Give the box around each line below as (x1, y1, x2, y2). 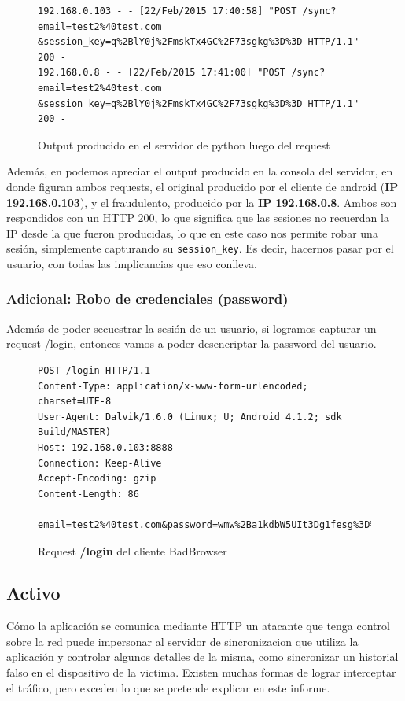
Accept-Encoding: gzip (38, 473, 156, 485)
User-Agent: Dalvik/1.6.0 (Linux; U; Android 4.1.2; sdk (38, 411, 342, 422)
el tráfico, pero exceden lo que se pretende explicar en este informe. (6, 679, 330, 695)
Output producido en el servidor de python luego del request (38, 136, 330, 153)
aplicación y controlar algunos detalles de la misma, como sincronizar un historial (6, 648, 399, 665)
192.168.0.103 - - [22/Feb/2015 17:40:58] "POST (38, 6, 297, 17)
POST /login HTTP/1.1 (38, 364, 151, 376)
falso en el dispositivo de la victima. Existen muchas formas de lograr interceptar (6, 664, 396, 681)
